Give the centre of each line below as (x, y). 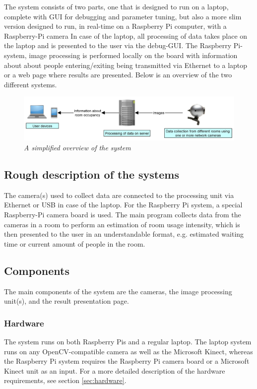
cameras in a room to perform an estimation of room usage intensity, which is (122, 224)
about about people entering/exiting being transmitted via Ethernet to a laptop (126, 65)
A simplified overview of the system (77, 147)
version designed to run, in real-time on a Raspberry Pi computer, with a (115, 26)
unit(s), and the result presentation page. (66, 301)
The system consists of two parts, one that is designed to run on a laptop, (116, 6)
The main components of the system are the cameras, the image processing (118, 291)
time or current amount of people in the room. (75, 243)
